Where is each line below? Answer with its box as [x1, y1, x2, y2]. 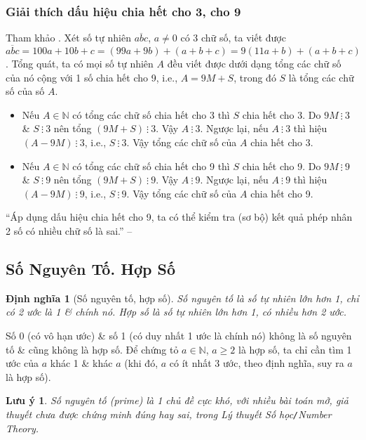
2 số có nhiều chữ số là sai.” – [6, 223, 133, 238]
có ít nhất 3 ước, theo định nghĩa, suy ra [169, 356, 344, 370]
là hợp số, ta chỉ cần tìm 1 [238, 342, 352, 356]
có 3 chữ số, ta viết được [180, 30, 286, 45]
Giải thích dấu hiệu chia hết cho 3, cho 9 [6, 2, 241, 20]
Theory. [6, 420, 39, 435]
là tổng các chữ [288, 70, 354, 84]
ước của [6, 356, 39, 370]
